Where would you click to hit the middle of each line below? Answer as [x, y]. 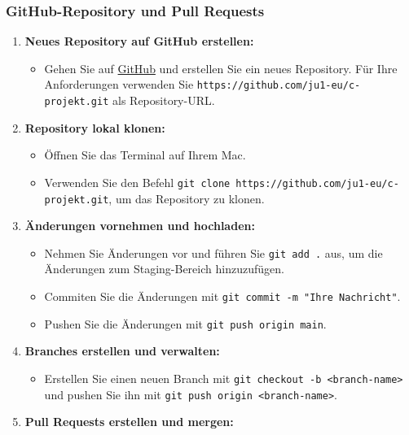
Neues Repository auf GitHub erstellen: [139, 41]
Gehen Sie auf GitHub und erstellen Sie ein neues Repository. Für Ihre [221, 68]
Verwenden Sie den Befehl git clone [137, 182]
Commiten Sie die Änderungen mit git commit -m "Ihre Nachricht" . [222, 296]
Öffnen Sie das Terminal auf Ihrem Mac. [145, 155]
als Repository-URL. [164, 100]
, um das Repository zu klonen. [187, 198]
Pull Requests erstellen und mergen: [129, 422]
